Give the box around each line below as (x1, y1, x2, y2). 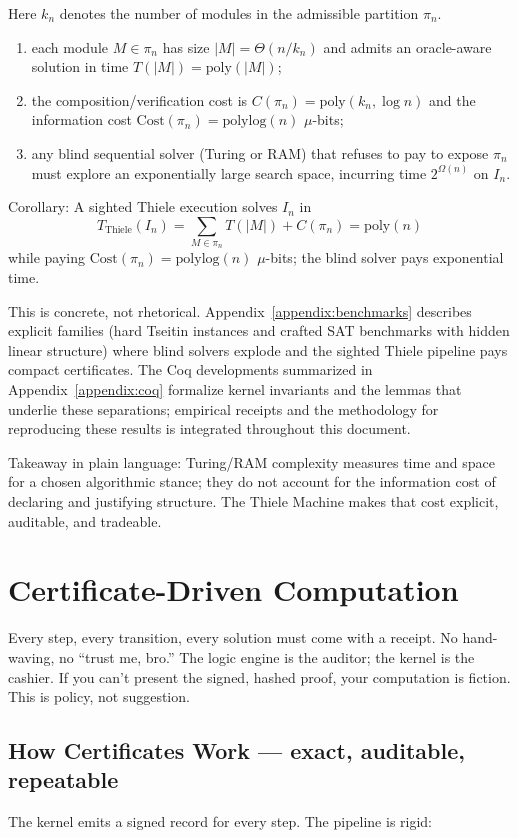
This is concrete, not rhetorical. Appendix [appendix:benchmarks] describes (8, 300, 472, 321)
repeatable (8, 764, 119, 795)
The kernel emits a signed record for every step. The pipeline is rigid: (8, 811, 433, 832)
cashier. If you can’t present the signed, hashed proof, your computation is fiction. (8, 666, 511, 687)
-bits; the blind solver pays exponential (265, 247, 504, 268)
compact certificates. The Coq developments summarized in (8, 359, 373, 380)
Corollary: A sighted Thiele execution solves (8, 196, 278, 217)
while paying (8, 247, 86, 268)
